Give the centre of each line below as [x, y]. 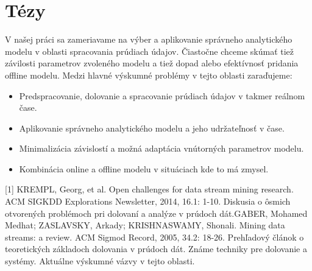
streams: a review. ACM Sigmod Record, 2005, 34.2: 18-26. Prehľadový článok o [154, 237]
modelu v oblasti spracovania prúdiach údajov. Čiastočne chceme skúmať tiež [150, 51]
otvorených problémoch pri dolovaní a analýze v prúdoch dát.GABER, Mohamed [156, 213]
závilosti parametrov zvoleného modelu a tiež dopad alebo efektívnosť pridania [152, 63]
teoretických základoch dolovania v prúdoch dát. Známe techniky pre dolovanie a [156, 249]
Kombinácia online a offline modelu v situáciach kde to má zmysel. [144, 168]
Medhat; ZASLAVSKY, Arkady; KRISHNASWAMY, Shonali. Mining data [145, 225]
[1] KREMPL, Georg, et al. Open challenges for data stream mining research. [149, 189]
